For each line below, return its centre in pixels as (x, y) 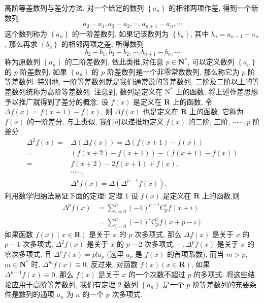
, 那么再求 (21, 44)
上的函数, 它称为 (216, 111)
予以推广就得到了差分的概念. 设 (57, 101)
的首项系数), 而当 (195, 254)
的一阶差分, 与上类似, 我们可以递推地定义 (95, 121)
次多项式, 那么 (158, 234)
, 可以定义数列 (211, 62)
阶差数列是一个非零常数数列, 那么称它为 (173, 71)
